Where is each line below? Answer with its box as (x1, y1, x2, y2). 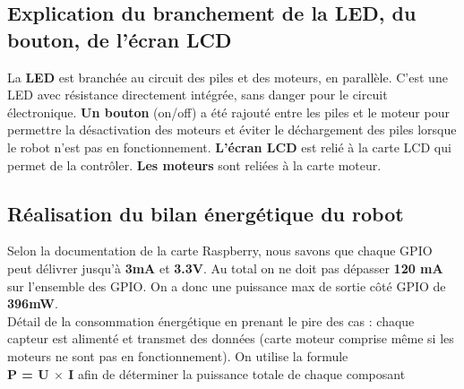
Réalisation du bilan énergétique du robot (7, 199, 404, 227)
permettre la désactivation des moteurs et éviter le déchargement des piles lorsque (7, 120, 457, 139)
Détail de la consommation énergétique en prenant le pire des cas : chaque (7, 311, 415, 330)
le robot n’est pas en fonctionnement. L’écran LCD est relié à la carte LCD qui (7, 137, 451, 156)
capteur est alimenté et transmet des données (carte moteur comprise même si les (7, 329, 454, 348)
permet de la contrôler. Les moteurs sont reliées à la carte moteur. (7, 155, 382, 174)
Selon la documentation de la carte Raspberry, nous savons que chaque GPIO (7, 241, 433, 260)
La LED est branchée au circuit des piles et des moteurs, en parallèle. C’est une (7, 67, 448, 86)
